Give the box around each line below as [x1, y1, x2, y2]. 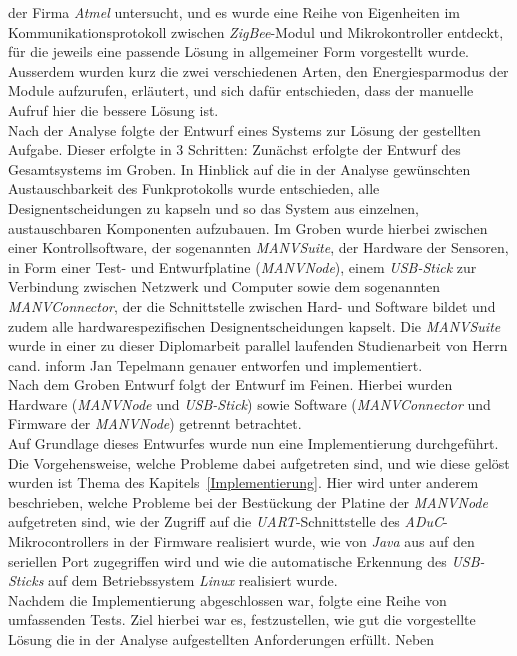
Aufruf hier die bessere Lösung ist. [8, 99, 219, 120]
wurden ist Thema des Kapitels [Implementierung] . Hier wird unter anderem [8, 472, 479, 493]
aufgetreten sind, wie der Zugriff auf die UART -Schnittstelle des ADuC [8, 511, 444, 532]
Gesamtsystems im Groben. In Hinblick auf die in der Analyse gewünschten [8, 158, 471, 179]
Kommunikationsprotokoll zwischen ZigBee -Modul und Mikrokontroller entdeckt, [8, 21, 504, 42]
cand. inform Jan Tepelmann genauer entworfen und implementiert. [8, 354, 423, 375]
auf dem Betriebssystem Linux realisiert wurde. [48, 570, 338, 591]
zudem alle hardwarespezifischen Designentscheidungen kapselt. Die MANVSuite [8, 315, 501, 336]
